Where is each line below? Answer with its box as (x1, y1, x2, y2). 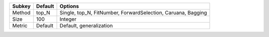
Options (59, 3, 79, 9)
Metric (12, 22, 27, 29)
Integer (59, 16, 77, 22)
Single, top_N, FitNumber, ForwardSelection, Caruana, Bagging (59, 9, 207, 16)
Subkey (12, 3, 31, 9)
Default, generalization (59, 22, 113, 29)
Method (12, 9, 31, 16)
